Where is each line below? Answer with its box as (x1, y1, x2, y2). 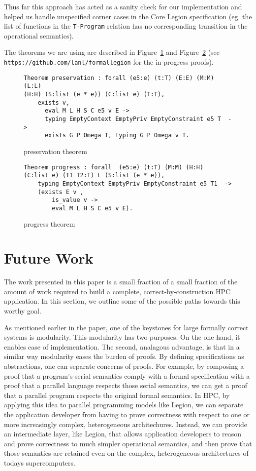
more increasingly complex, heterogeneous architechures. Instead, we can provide (4, 419, 248, 429)
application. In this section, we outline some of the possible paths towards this (4, 296, 240, 306)
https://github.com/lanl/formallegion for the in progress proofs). (4, 57, 214, 67)
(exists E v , (37, 188, 84, 196)
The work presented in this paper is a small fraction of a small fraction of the (4, 276, 238, 287)
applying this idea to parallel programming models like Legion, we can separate (4, 399, 244, 410)
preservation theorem (24, 146, 87, 156)
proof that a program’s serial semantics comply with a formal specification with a (4, 370, 250, 381)
